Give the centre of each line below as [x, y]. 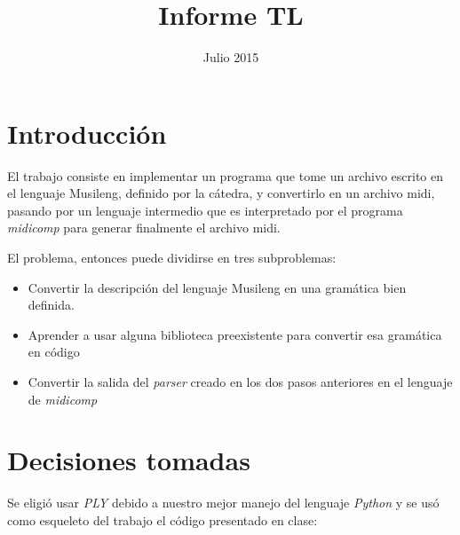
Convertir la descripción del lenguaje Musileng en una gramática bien [217, 287]
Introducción [87, 133]
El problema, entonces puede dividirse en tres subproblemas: [172, 258]
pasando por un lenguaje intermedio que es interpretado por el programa [205, 210]
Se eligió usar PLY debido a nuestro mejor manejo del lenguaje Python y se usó [223, 503]
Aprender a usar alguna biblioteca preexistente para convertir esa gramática [235, 334]
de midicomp [63, 399]
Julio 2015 [231, 57]
